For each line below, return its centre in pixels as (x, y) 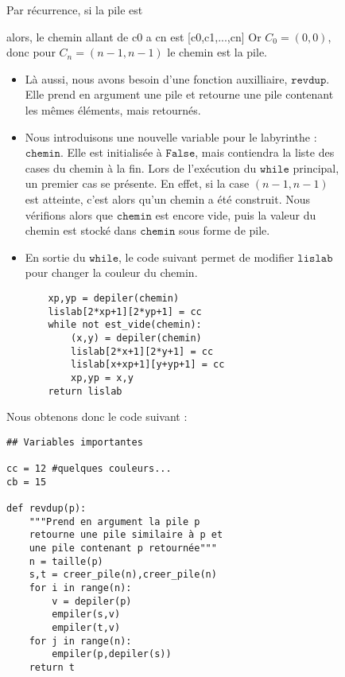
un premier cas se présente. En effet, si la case (137, 183)
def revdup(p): (47, 509)
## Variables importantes (75, 442)
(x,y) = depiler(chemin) (136, 338)
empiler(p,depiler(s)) (112, 654)
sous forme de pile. (225, 230)
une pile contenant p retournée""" (123, 548)
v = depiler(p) (92, 601)
